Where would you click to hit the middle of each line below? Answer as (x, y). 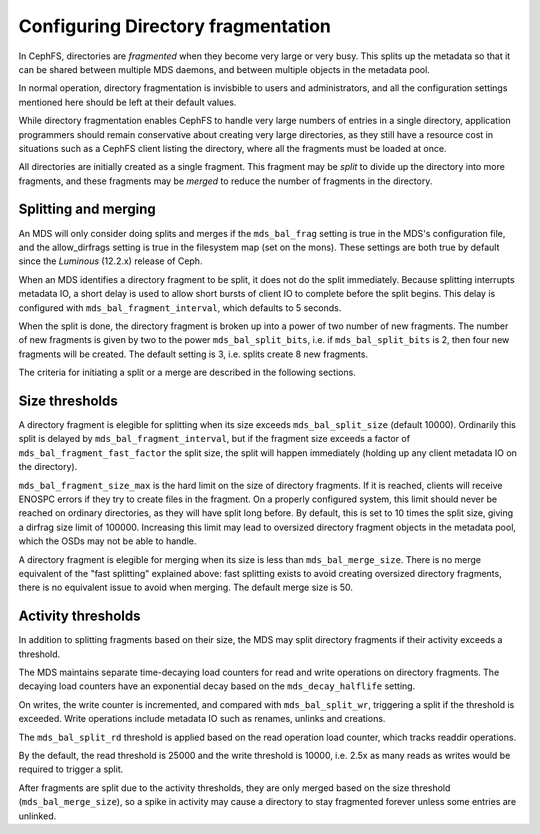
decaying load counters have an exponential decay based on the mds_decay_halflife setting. (217, 686)
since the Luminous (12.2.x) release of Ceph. (110, 261)
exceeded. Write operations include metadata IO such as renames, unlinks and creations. (202, 719)
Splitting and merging (87, 209)
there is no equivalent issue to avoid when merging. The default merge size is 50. (186, 587)
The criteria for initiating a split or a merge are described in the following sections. (187, 372)
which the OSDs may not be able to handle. (107, 541)
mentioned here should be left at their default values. (127, 102)
